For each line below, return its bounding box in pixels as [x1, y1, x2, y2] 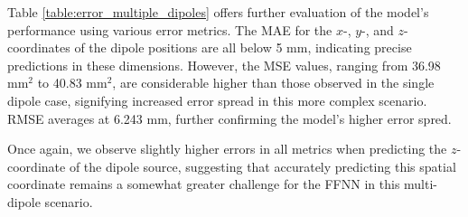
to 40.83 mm [37, 73, 108, 92]
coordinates [7, 38, 70, 57]
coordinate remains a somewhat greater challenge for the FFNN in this [7, 175, 400, 193]
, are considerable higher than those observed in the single [112, 73, 435, 92]
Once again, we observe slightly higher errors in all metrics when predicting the [7, 139, 447, 158]
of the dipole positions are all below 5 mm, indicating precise [74, 38, 412, 57]
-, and [361, 20, 394, 39]
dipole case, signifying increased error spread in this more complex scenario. [7, 90, 427, 109]
